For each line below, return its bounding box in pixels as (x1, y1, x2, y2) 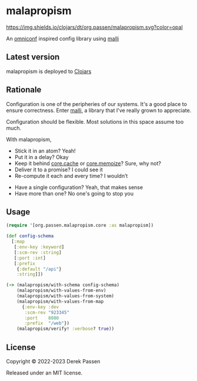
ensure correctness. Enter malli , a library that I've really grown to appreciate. (6, 107, 192, 114)
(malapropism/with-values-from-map (16, 299, 104, 304)
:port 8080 (24, 315, 59, 321)
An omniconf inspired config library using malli (6, 35, 119, 42)
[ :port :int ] (14, 255, 46, 261)
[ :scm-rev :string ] (14, 249, 62, 256)
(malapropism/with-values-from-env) (16, 287, 107, 294)
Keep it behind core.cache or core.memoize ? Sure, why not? (14, 160, 162, 167)
